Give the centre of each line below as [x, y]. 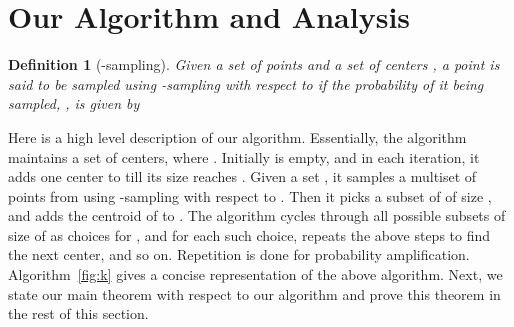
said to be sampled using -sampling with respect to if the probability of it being [246, 83]
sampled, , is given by [74, 103]
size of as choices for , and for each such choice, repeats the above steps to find [249, 234]
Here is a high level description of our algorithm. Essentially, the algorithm [237, 136]
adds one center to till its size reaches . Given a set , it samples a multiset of [242, 176]
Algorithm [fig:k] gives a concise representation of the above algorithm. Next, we [255, 274]
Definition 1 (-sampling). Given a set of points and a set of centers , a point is [254, 64]
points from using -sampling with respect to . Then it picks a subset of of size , [250, 195]
